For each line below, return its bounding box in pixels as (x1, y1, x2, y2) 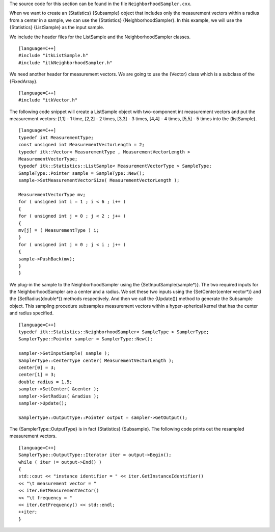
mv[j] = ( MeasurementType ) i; (18, 227, 99, 233)
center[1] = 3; (18, 372, 57, 378)
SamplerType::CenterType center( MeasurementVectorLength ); (18, 357, 174, 363)
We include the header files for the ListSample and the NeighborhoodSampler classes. (9, 34, 191, 40)
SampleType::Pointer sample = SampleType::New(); (18, 170, 145, 176)
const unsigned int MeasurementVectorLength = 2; (18, 142, 145, 148)
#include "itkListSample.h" (18, 52, 89, 59)
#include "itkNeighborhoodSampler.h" (18, 60, 113, 66)
